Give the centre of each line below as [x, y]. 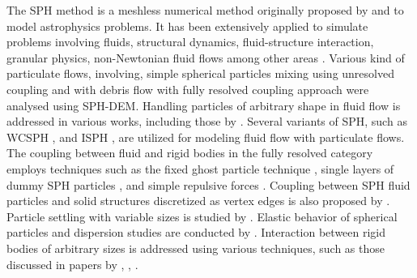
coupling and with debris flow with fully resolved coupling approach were [188, 89]
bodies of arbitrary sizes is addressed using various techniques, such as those [196, 248]
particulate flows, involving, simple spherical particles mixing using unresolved [200, 73]
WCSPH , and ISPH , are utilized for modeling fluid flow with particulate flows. [206, 137]
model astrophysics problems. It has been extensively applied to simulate [187, 26]
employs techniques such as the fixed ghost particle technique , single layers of [200, 168]
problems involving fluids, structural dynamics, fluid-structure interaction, [190, 42]
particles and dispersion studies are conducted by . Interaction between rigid [196, 232]
